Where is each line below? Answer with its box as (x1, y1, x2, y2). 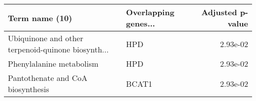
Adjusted (201, 6, 237, 18)
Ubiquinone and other (8, 32, 83, 44)
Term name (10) (8, 12, 72, 24)
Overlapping (126, 6, 175, 18)
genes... (126, 18, 155, 29)
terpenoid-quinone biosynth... (8, 44, 109, 55)
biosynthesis (8, 83, 49, 95)
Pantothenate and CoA (8, 72, 88, 83)
